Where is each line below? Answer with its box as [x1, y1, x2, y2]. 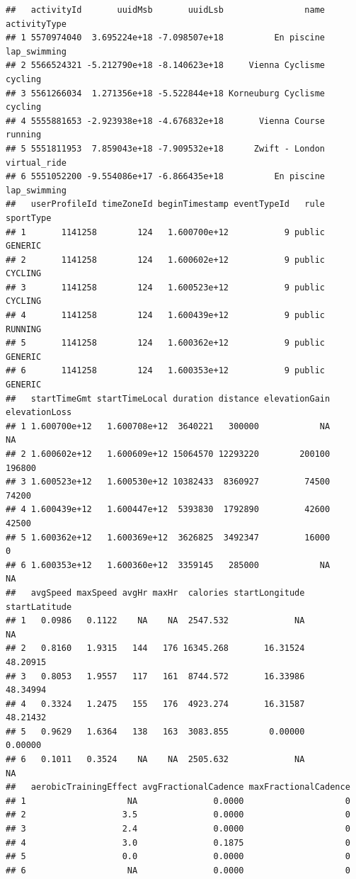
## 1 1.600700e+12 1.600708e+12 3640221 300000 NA [6, 421, 331, 431]
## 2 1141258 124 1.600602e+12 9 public [6, 254, 326, 265]
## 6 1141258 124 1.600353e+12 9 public [6, 365, 326, 376]
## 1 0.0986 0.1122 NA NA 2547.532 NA [6, 616, 305, 626]
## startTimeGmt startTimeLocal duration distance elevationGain [6, 393, 331, 404]
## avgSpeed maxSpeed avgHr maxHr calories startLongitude [6, 587, 305, 598]
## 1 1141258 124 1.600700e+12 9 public [6, 227, 326, 237]
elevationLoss [6, 407, 72, 418]
